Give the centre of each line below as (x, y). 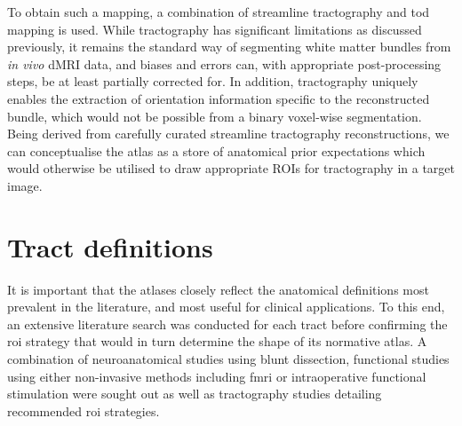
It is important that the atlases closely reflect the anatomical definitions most (218, 289)
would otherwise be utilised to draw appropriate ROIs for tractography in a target (231, 168)
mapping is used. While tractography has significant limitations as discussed (215, 29)
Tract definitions (110, 246)
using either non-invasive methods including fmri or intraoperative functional (217, 376)
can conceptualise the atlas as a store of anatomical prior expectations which (216, 150)
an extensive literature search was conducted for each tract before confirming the (227, 323)
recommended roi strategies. (84, 410)
